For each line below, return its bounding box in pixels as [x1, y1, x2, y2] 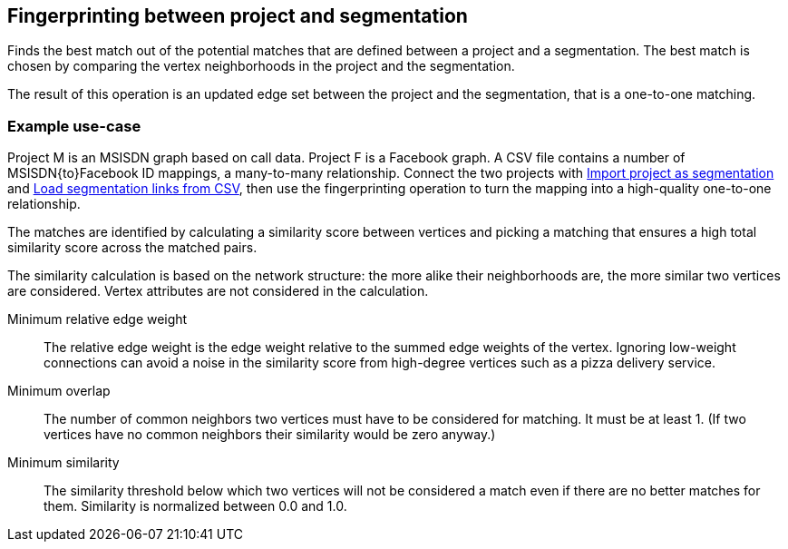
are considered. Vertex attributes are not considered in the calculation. [7, 283, 429, 299]
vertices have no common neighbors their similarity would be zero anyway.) [44, 426, 496, 443]
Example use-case [7, 116, 141, 135]
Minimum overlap [7, 383, 111, 399]
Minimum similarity [7, 455, 120, 471]
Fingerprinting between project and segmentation [7, 5, 468, 27]
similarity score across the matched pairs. [7, 240, 258, 256]
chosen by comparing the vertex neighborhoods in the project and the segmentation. [7, 58, 515, 74]
